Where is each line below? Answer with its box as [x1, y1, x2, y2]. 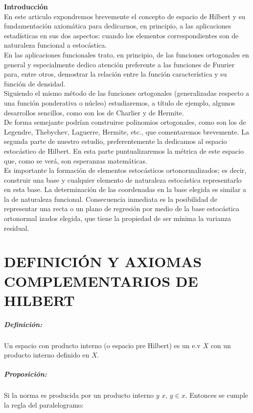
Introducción [4, 1, 48, 11]
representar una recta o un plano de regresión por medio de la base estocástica [4, 203, 239, 214]
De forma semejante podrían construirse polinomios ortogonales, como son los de [4, 117, 246, 127]
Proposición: [4, 369, 47, 379]
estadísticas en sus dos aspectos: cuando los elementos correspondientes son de [4, 30, 239, 40]
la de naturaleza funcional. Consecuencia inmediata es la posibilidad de [4, 193, 217, 204]
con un [210, 340, 231, 350]
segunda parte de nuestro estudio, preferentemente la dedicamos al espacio [4, 136, 227, 146]
